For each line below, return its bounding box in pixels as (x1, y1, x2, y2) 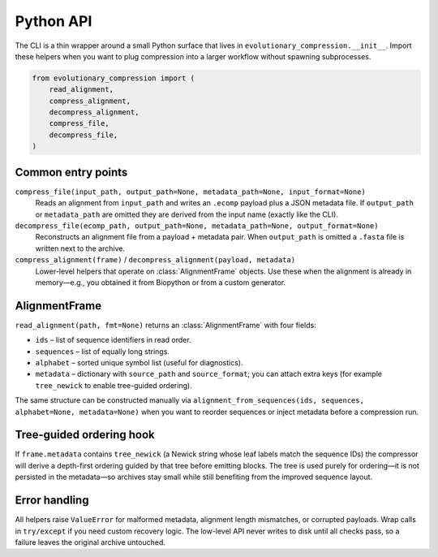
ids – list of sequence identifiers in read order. (35, 335, 191, 345)
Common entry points (15, 165, 128, 179)
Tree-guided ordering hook (15, 428, 156, 442)
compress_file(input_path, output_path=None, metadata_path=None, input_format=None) (15, 187, 367, 196)
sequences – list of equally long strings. (35, 346, 170, 356)
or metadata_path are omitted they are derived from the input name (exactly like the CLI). (35, 209, 338, 219)
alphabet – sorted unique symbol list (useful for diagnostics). (35, 357, 243, 367)
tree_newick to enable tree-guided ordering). (35, 380, 192, 390)
